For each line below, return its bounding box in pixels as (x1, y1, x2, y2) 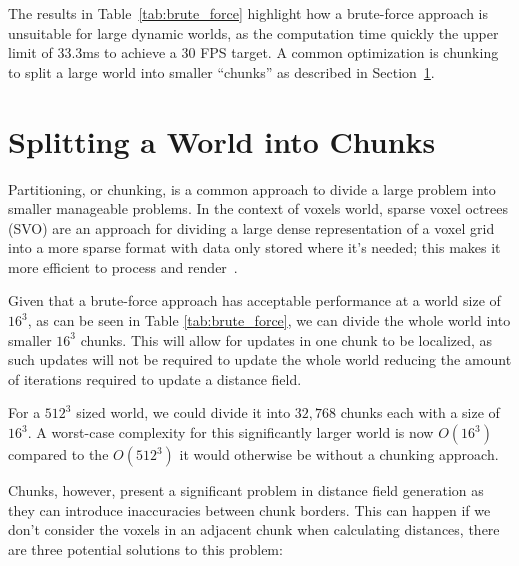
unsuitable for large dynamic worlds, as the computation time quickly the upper (8, 22, 499, 43)
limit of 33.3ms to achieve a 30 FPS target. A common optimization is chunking (8, 42, 499, 63)
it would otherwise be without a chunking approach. (179, 444, 499, 465)
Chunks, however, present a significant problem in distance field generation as (8, 480, 484, 501)
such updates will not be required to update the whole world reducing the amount (8, 349, 512, 370)
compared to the (8, 444, 109, 465)
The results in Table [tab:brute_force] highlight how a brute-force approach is (8, 3, 489, 23)
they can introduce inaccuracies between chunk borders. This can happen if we (8, 499, 491, 520)
